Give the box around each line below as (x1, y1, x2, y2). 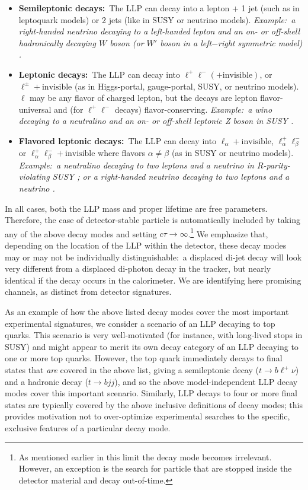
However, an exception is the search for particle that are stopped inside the (18, 462, 292, 475)
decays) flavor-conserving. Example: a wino (114, 103, 272, 115)
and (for (54, 103, 84, 115)
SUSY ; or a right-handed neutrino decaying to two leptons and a (52, 170, 290, 183)
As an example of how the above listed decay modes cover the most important (5, 306, 289, 318)
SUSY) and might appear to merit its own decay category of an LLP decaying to (5, 340, 299, 352)
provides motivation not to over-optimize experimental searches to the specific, (5, 410, 290, 422)
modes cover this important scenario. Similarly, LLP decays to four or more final (5, 387, 297, 399)
